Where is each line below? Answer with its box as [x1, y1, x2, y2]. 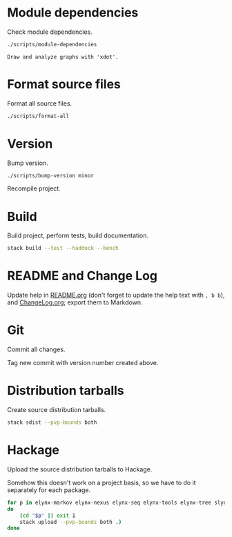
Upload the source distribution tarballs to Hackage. [7, 465, 153, 473]
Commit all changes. [7, 345, 66, 353]
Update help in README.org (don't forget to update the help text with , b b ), [7, 291, 225, 300]
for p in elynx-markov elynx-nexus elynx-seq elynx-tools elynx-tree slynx [7, 499, 230, 506]
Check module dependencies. [7, 28, 93, 36]
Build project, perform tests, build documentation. [7, 231, 148, 240]
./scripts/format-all [7, 113, 70, 119]
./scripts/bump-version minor [7, 172, 95, 179]
